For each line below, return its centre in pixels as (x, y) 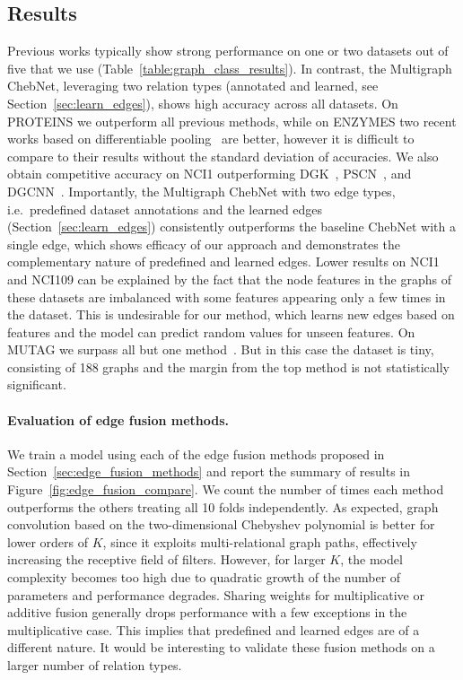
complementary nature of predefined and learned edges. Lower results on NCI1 (223, 262)
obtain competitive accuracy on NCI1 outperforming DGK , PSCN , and (210, 174)
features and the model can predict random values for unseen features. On (211, 331)
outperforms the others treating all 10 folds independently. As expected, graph (223, 506)
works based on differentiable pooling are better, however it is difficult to (211, 139)
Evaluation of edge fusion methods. (118, 419)
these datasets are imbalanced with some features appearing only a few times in (227, 296)
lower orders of (48, 541)
